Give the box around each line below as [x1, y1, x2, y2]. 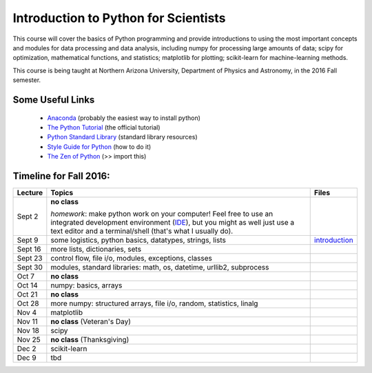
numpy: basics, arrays [50, 280, 123, 290]
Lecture [17, 188, 43, 197]
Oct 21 [17, 290, 38, 299]
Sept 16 [17, 244, 41, 254]
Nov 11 [17, 316, 38, 326]
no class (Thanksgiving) [50, 334, 130, 344]
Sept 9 [17, 235, 39, 245]
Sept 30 [17, 262, 43, 272]
